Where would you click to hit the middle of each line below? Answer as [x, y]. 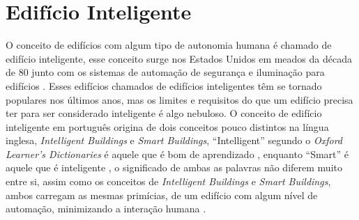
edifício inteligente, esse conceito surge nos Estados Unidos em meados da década [179, 58]
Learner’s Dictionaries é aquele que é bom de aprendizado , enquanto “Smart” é [177, 154]
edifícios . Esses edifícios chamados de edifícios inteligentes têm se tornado [164, 85]
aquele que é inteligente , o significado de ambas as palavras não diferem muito [174, 167]
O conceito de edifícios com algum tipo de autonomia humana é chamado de [169, 45]
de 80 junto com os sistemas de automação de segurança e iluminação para [165, 72]
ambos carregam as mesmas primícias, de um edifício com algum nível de [162, 195]
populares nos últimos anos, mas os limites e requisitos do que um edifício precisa [179, 99]
